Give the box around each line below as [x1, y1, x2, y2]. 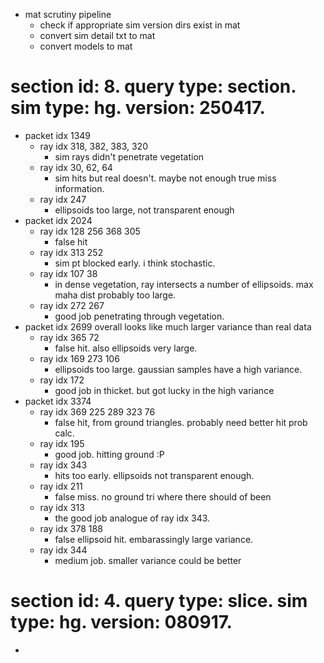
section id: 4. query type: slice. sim [10, 590, 308, 613]
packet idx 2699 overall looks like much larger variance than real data [24, 320, 312, 333]
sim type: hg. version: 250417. [10, 97, 266, 119]
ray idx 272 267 [39, 299, 105, 311]
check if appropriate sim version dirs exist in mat [39, 19, 241, 31]
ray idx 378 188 [39, 522, 103, 534]
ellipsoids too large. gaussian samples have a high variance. [54, 363, 303, 375]
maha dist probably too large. [54, 289, 177, 301]
